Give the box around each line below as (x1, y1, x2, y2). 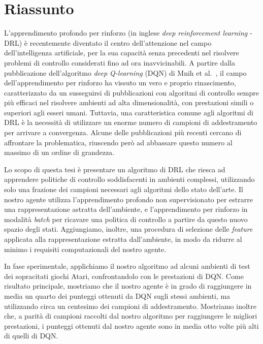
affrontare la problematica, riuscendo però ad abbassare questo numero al (4, 137, 233, 147)
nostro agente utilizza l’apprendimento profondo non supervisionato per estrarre (4, 194, 253, 204)
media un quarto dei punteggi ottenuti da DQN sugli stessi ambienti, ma (4, 290, 231, 301)
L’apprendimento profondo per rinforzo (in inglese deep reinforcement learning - (4, 27, 252, 38)
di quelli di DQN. (4, 330, 58, 341)
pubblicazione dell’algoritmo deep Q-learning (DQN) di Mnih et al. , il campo (4, 67, 247, 78)
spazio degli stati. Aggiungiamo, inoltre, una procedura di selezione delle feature (4, 224, 253, 234)
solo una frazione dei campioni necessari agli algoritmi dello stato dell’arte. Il (4, 184, 244, 195)
